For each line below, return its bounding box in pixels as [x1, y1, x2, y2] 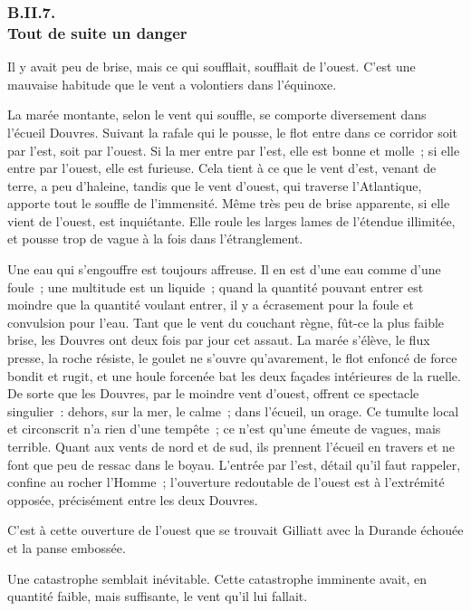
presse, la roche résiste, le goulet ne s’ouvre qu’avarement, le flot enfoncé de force [7, 348, 457, 368]
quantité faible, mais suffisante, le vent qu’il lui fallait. [7, 587, 308, 606]
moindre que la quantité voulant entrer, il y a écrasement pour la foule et [7, 295, 414, 314]
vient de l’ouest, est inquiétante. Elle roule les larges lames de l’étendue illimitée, [7, 211, 456, 230]
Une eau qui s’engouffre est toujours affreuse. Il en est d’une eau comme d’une [7, 260, 441, 279]
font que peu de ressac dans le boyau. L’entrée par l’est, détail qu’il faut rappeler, [7, 454, 461, 473]
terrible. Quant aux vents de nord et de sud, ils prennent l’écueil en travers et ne [7, 437, 456, 456]
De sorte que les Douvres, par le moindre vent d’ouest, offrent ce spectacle [7, 384, 419, 403]
